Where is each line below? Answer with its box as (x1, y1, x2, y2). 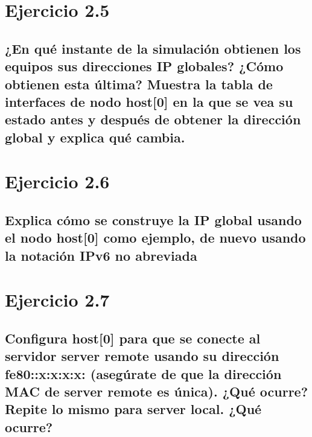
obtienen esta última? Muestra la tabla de (5, 74, 273, 93)
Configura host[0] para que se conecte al (5, 328, 261, 347)
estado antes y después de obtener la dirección (5, 110, 301, 129)
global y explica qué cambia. (5, 127, 185, 146)
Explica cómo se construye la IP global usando (5, 210, 302, 229)
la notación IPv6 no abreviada (5, 246, 197, 264)
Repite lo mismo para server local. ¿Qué (5, 400, 262, 418)
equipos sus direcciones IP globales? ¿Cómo (5, 57, 284, 75)
